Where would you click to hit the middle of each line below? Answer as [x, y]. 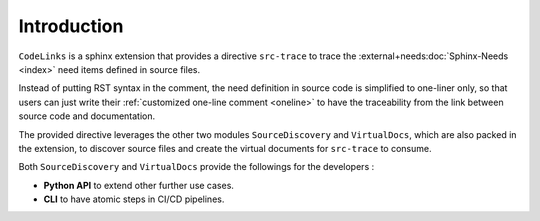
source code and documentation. [87, 116]
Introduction [71, 26]
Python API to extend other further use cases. [139, 185]
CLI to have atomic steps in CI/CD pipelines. [134, 199]
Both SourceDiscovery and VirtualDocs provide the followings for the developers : [196, 167]
